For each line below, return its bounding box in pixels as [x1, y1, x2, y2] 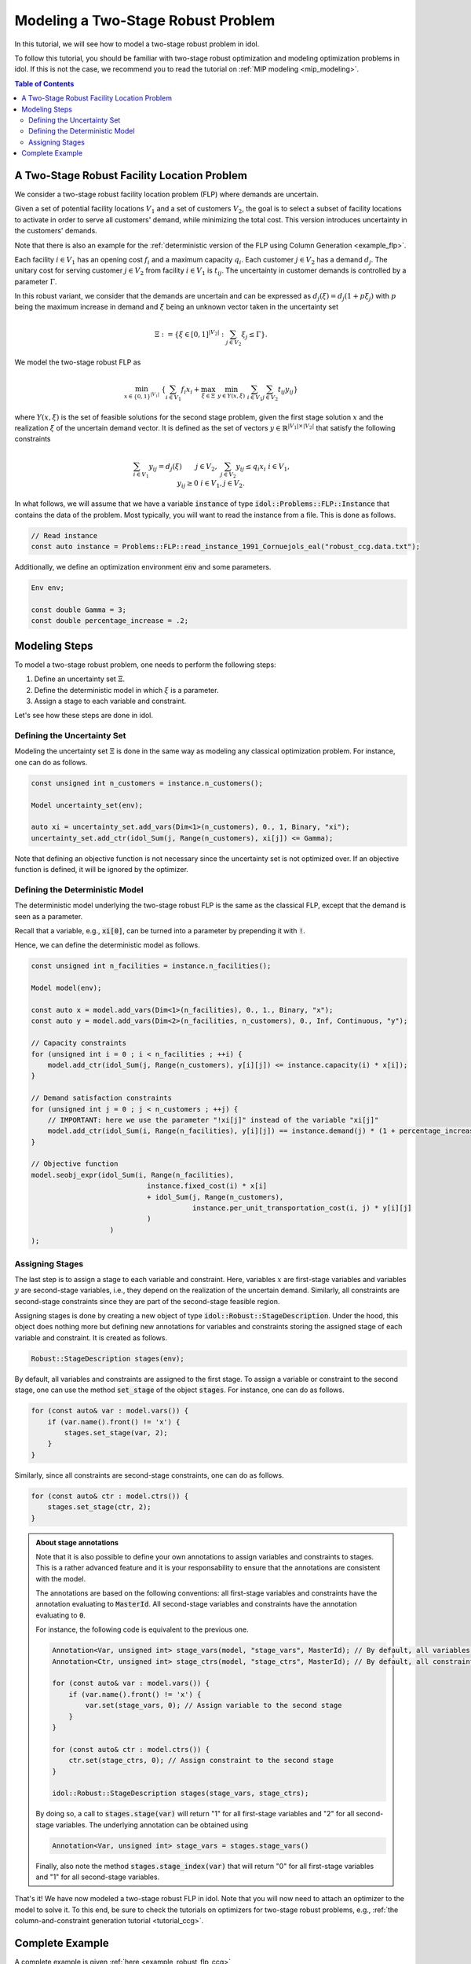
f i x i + [181, 385, 200, 396]
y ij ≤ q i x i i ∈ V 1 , [235, 462, 290, 473]
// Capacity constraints [31, 1039, 127, 1048]
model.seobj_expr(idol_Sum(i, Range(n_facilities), [31, 1171, 235, 1179]
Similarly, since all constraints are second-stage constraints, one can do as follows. [14, 1470, 284, 1480]
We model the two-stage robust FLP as [14, 357, 141, 367]
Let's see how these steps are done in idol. [14, 711, 153, 720]
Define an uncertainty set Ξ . [34, 674, 126, 683]
